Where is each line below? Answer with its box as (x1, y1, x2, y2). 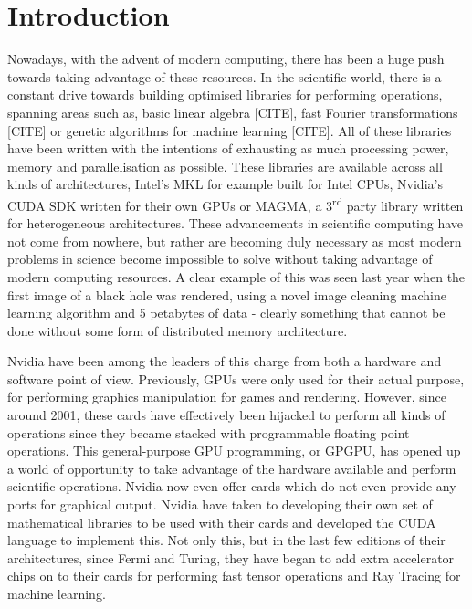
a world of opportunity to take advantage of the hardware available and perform (7, 458, 456, 478)
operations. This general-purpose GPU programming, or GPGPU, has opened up (7, 441, 461, 460)
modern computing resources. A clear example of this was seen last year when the (7, 267, 466, 286)
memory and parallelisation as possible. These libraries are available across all (7, 156, 443, 175)
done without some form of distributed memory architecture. (7, 320, 348, 340)
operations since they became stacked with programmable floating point (7, 423, 410, 442)
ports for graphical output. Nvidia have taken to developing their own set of (7, 495, 433, 514)
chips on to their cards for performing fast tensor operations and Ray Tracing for (7, 566, 461, 585)
